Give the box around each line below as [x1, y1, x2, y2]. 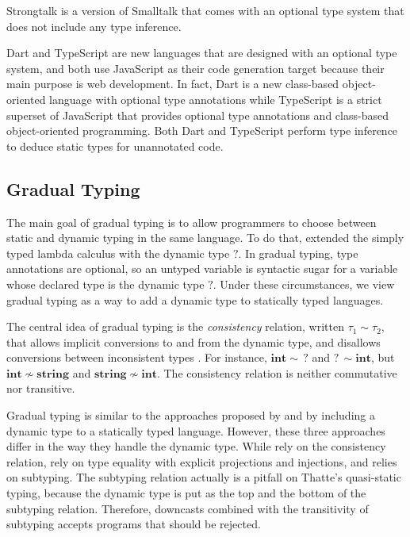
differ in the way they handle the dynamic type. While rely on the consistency [6, 438, 386, 455]
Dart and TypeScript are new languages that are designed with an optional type [6, 44, 397, 61]
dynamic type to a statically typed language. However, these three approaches [6, 422, 385, 439]
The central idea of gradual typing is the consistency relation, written [6, 318, 344, 335]
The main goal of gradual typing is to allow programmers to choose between [6, 213, 377, 230]
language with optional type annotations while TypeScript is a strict [49, 90, 382, 107]
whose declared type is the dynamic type [6, 275, 205, 292]
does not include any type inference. [6, 17, 182, 34]
